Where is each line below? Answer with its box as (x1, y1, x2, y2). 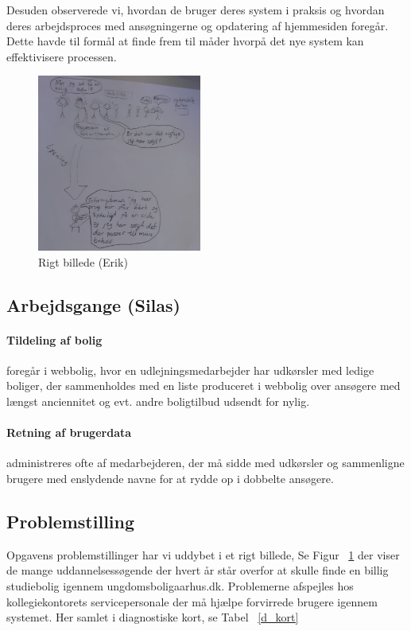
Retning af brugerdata (6, 424, 132, 441)
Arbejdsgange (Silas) (6, 292, 180, 317)
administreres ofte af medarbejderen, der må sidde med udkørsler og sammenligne (6, 454, 405, 471)
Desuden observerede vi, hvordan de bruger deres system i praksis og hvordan (6, 2, 385, 18)
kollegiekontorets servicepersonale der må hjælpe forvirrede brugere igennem (6, 593, 378, 610)
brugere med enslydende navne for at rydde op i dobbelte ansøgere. (6, 469, 334, 486)
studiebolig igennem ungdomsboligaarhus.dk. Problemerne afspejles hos (6, 577, 354, 594)
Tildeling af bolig (6, 331, 103, 348)
